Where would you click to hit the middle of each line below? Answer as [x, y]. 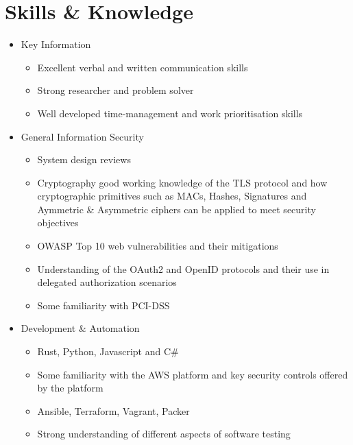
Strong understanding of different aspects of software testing [164, 434]
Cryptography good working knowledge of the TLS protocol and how [182, 182]
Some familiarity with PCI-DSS [104, 305]
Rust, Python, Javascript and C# [108, 351]
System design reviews [84, 159]
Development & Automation [80, 328]
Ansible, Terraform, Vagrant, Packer [113, 410]
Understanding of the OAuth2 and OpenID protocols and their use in [183, 268]
